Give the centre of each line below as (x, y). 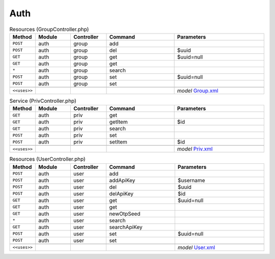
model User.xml (196, 247)
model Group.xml (198, 91)
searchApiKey (126, 227)
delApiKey (121, 193)
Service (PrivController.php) (43, 101)
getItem (118, 122)
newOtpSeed (125, 214)
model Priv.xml (195, 149)
